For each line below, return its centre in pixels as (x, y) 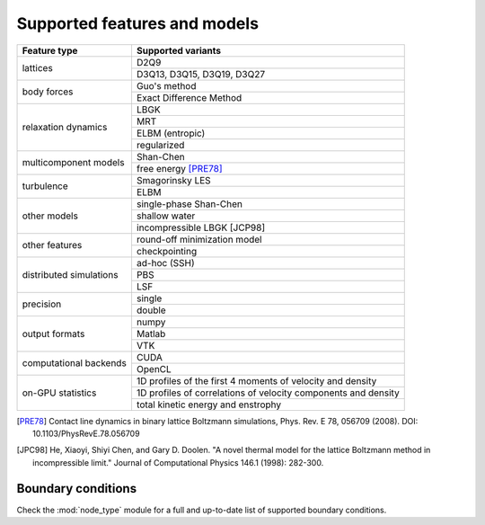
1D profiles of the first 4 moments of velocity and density (256, 380)
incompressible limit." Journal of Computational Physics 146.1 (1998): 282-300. (178, 462)
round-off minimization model (199, 239)
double (151, 310)
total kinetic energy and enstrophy (209, 405)
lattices (37, 68)
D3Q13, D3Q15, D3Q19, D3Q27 (200, 74)
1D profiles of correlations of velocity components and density (268, 393)
